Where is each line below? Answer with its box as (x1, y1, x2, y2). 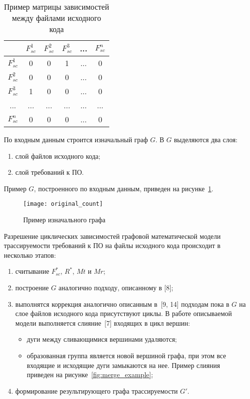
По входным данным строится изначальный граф (4, 134, 148, 144)
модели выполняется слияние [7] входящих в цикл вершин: (15, 317, 190, 328)
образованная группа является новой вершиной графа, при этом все (27, 350, 226, 360)
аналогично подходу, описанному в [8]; (59, 283, 174, 292)
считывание (15, 266, 49, 276)
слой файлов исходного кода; (15, 150, 101, 161)
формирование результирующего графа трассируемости (15, 385, 178, 396)
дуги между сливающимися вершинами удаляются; (27, 334, 177, 344)
